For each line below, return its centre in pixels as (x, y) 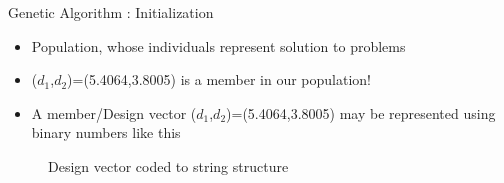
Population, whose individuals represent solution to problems (218, 45)
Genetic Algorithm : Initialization (111, 12)
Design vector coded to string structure (168, 165)
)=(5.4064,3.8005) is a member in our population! (219, 79)
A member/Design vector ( (114, 112)
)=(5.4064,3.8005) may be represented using (361, 112)
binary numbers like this (106, 132)
